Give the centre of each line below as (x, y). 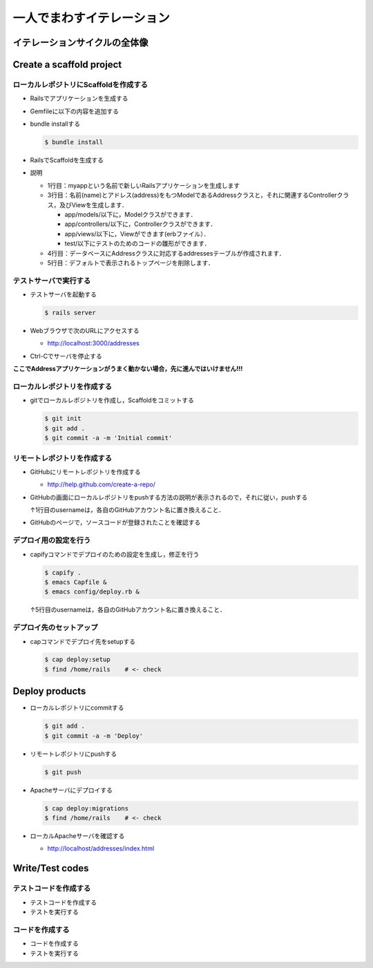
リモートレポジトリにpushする (74, 754)
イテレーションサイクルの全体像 (80, 42)
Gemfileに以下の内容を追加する (74, 111)
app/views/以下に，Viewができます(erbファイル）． (137, 234)
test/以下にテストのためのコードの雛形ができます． (137, 244)
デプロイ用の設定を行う (52, 540)
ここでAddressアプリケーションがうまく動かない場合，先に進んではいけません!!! (128, 369)
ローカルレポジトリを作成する (63, 387)
